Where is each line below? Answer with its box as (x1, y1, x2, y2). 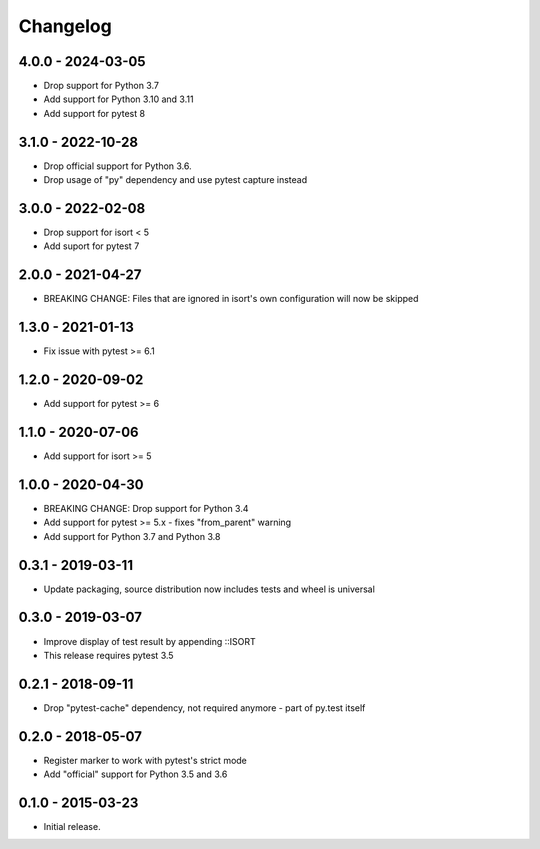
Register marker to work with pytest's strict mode (43, 754, 247, 766)
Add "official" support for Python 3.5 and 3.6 (43, 768, 228, 780)
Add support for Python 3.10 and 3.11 (43, 93, 194, 105)
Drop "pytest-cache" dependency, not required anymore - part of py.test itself (43, 701, 366, 714)
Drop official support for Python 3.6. (43, 160, 192, 172)
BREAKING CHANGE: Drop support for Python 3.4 (43, 502, 249, 514)
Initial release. (43, 821, 101, 833)
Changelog (18, 15, 112, 37)
